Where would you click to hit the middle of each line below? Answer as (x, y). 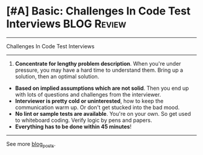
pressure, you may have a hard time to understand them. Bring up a (99, 70)
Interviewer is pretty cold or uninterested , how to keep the (89, 101)
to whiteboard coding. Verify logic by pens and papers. (83, 120)
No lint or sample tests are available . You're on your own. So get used (103, 113)
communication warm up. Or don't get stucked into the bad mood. (97, 107)
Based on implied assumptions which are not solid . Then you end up (102, 88)
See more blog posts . (31, 144)
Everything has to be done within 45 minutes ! (73, 126)
